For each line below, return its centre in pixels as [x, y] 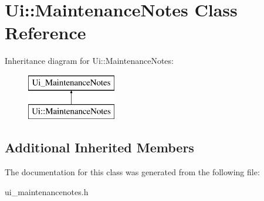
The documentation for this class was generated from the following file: [132, 172]
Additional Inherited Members [99, 147]
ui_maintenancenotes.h [47, 191]
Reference [45, 33]
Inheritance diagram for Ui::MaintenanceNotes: [89, 61]
